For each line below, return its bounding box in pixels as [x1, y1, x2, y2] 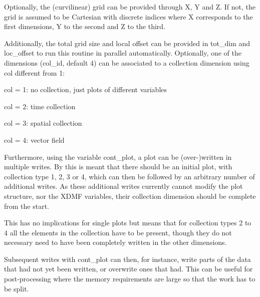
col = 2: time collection [4, 101, 76, 111]
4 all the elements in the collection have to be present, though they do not [4, 227, 232, 237]
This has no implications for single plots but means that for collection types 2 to [4, 217, 251, 228]
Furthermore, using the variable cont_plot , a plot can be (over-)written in [4, 151, 232, 162]
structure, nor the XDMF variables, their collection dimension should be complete [4, 190, 256, 201]
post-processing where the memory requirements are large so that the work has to [4, 273, 255, 284]
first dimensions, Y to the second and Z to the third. [4, 21, 166, 32]
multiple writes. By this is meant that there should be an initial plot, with [4, 161, 232, 172]
